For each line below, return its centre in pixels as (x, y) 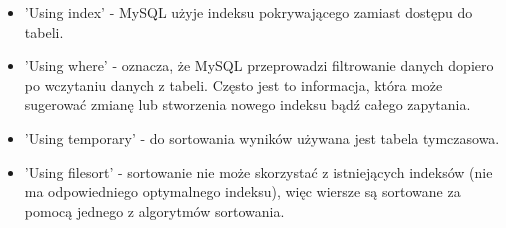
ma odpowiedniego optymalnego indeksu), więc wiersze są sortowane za (242, 191)
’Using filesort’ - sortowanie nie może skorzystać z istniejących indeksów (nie (258, 171)
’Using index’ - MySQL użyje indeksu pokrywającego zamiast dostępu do (248, 12)
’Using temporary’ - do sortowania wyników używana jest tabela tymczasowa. (262, 137)
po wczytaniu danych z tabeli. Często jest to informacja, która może (233, 84)
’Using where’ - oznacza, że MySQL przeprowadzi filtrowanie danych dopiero (259, 65)
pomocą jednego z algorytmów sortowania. (154, 210)
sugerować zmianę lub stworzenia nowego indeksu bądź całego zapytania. (247, 104)
